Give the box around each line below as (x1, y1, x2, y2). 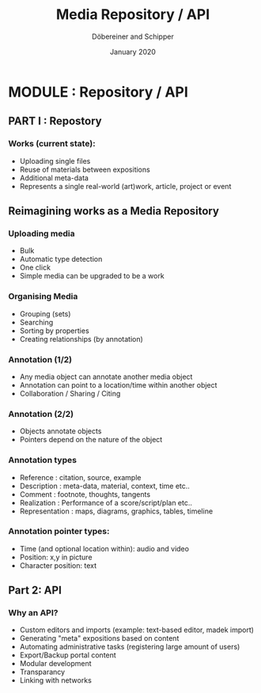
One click (19, 263, 51, 272)
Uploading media (8, 228, 75, 239)
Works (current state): (8, 138, 96, 150)
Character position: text (19, 560, 97, 570)
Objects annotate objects (19, 426, 102, 436)
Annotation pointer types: (8, 526, 110, 537)
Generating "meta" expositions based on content (19, 634, 180, 643)
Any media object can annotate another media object (19, 372, 193, 381)
